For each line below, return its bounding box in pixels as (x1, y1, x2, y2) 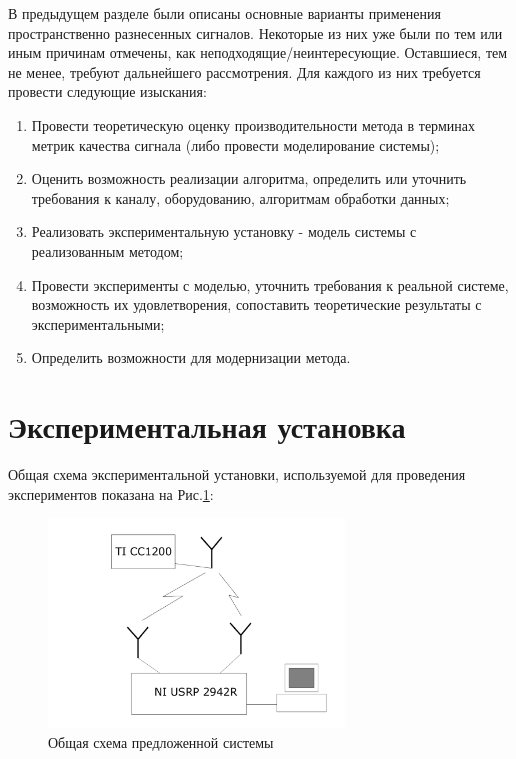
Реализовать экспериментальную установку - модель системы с (31, 221, 417, 242)
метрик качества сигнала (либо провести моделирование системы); (31, 134, 440, 155)
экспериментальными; (31, 313, 165, 334)
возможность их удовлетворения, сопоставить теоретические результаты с (31, 294, 482, 315)
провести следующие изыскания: (8, 81, 207, 102)
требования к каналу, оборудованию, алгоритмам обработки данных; (31, 187, 450, 208)
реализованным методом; (31, 240, 184, 261)
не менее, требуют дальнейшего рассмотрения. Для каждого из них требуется (8, 61, 481, 82)
